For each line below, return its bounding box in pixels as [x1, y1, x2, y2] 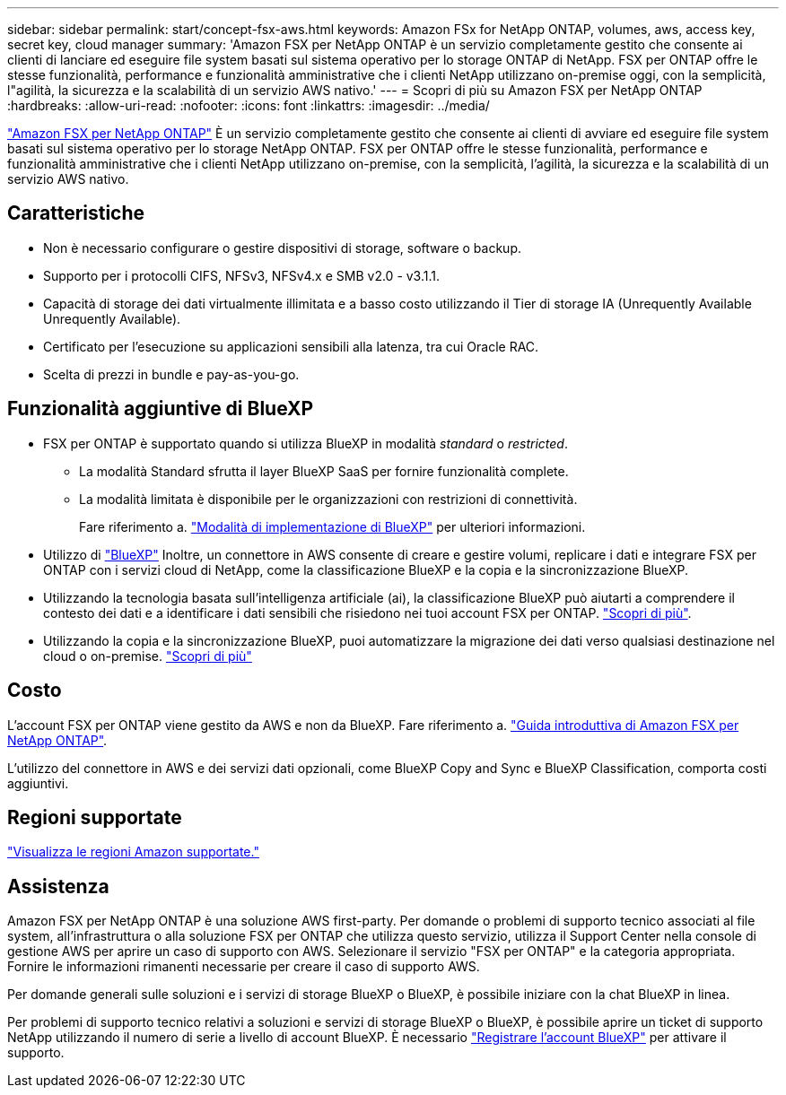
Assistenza [7, 874, 109, 898]
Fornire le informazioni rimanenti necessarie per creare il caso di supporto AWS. [7, 959, 480, 975]
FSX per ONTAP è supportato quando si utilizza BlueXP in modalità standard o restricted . [43, 435, 568, 451]
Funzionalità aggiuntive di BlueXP [7, 397, 314, 421]
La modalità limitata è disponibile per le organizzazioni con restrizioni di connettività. [79, 491, 578, 507]
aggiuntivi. [7, 775, 69, 791]
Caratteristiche [7, 202, 145, 225]
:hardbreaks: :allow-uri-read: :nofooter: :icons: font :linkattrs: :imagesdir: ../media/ [7, 98, 490, 113]
